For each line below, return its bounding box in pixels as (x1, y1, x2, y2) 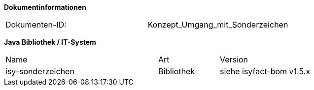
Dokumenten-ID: (5, 20, 67, 30)
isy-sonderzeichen (5, 66, 74, 76)
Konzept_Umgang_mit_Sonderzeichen (147, 20, 288, 30)
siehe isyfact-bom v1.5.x (220, 66, 310, 76)
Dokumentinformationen (4, 3, 86, 11)
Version (220, 55, 248, 64)
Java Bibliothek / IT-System (4, 38, 96, 46)
